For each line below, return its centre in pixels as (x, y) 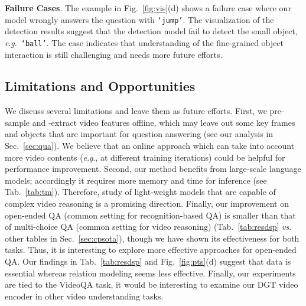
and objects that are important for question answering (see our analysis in (139, 134)
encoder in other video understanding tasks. (84, 296)
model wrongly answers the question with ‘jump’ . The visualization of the (139, 19)
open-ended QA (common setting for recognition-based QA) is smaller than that (150, 215)
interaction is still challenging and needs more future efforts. (114, 54)
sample (17, 122)
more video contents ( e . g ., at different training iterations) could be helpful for (145, 157)
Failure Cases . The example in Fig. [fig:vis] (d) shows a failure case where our (148, 8)
